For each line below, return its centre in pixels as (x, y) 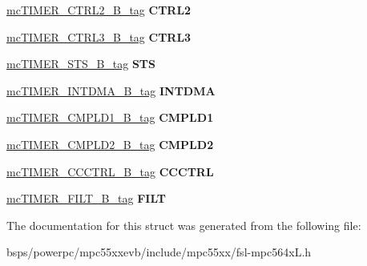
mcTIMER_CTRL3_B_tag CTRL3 (99, 36)
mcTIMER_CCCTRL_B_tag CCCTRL (110, 171)
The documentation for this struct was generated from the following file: (184, 225)
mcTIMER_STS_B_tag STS (81, 64)
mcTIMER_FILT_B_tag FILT (86, 198)
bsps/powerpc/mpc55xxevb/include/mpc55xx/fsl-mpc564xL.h (159, 252)
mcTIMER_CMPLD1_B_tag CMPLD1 (110, 117)
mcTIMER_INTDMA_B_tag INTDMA (111, 90)
